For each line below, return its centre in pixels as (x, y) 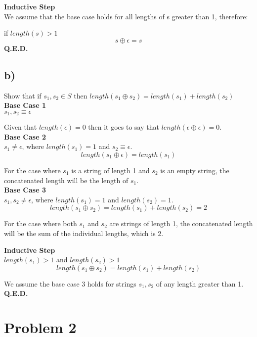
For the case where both (41, 223)
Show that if (23, 95)
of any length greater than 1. (200, 283)
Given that (21, 127)
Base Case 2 (25, 136)
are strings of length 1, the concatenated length (181, 223)
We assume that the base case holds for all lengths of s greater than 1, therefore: (126, 16)
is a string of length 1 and (110, 170)
